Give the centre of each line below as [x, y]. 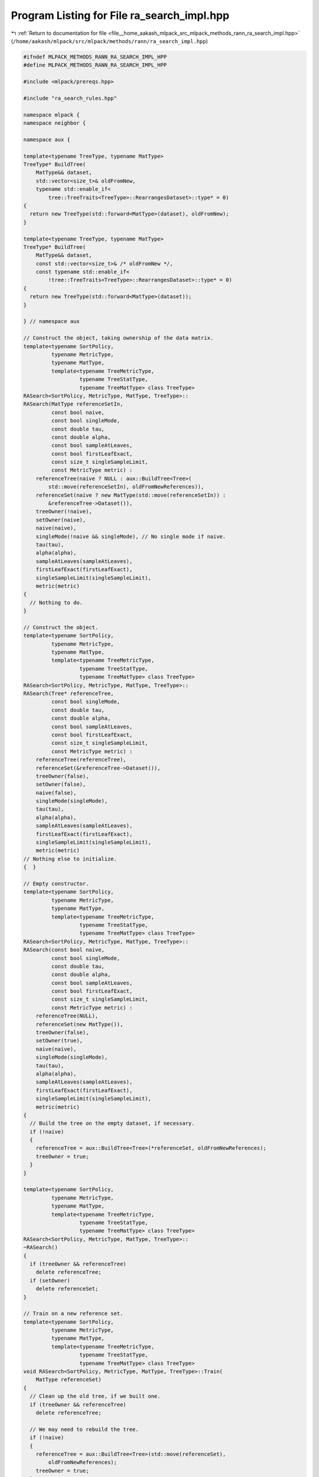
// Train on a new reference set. [73, 1314]
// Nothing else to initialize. [70, 859]
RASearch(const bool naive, [64, 950]
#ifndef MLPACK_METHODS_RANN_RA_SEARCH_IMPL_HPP [95, 57]
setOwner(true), [59, 1041]
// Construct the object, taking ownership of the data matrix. [118, 338]
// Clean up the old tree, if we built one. [95, 1396]
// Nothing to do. [56, 602]
